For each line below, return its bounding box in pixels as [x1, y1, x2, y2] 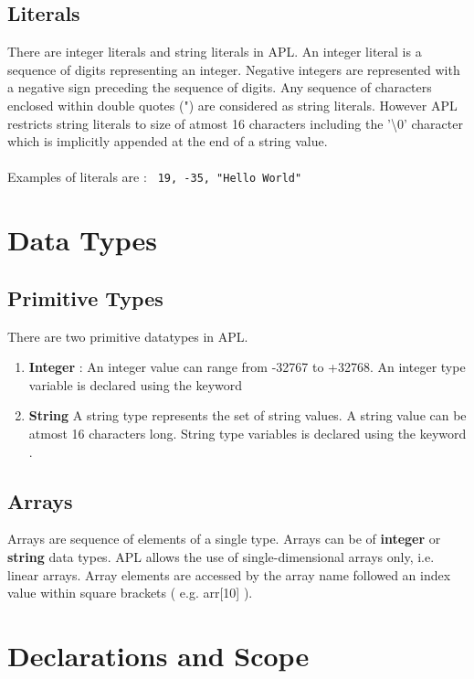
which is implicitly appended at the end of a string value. [7, 132, 328, 151]
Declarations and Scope [7, 636, 310, 674]
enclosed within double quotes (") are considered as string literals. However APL [7, 95, 458, 114]
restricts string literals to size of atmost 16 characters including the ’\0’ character [7, 113, 463, 133]
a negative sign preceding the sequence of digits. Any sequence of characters [7, 78, 432, 97]
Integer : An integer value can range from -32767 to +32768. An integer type [28, 357, 466, 377]
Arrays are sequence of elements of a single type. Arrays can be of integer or [7, 529, 441, 548]
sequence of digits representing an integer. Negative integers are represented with [7, 59, 460, 79]
